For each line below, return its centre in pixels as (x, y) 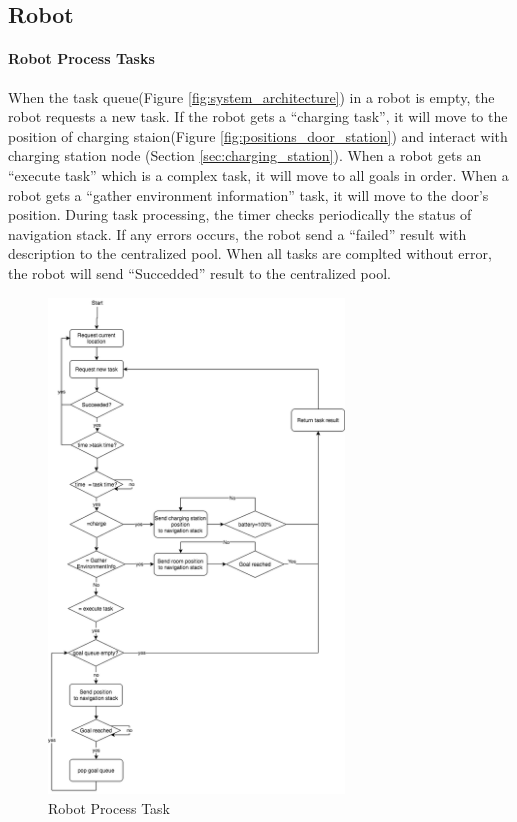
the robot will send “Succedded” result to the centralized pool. (199, 272)
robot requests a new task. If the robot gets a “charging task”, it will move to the (258, 116)
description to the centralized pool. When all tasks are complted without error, (250, 253)
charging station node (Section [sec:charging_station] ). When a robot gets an (245, 155)
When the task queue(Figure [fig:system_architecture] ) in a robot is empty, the (251, 96)
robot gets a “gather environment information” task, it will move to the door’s (248, 194)
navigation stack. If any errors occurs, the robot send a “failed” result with (237, 233)
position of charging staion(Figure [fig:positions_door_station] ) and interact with (258, 135)
